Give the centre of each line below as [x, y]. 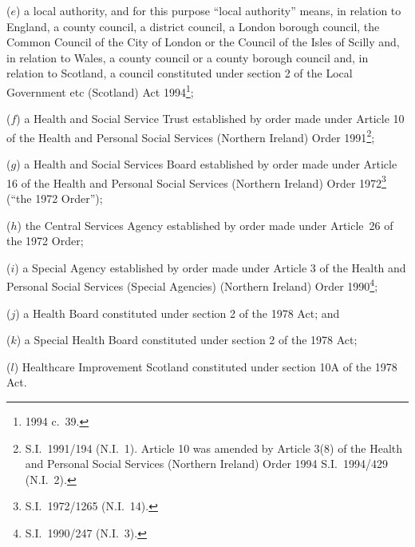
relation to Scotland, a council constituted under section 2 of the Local [180, 73]
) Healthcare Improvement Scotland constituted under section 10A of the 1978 [206, 366]
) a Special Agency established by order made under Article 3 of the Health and [210, 267]
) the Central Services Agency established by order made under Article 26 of [205, 225]
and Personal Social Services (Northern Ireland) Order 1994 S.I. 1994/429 [206, 464]
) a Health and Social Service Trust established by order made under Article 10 [210, 119]
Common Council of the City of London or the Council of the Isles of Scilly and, [203, 42]
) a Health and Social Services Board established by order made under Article [207, 164]
